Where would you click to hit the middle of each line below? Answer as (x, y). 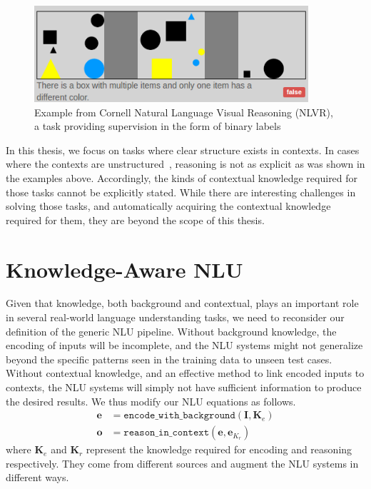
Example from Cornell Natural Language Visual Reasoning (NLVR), (184, 112)
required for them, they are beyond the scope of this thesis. (135, 220)
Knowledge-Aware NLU (124, 269)
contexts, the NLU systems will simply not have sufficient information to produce (184, 387)
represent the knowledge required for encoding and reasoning (219, 449)
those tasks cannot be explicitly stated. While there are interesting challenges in (181, 192)
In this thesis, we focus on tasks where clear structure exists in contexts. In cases (183, 150)
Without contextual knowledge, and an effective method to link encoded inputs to (185, 373)
